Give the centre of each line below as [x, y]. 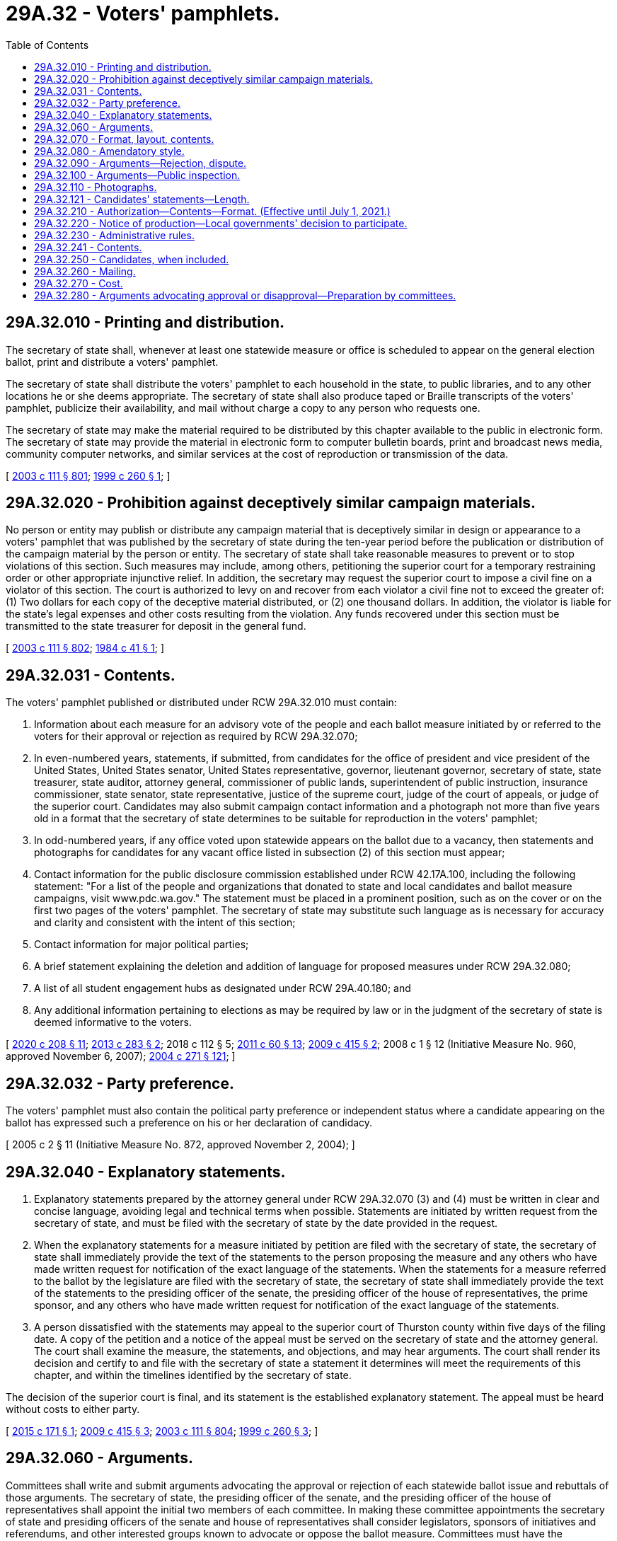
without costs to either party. [73, 1409]
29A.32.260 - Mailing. [85, 271]
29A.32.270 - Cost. [79, 283]
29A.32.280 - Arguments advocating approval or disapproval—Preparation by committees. [245, 295]
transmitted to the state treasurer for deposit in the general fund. [156, 626]
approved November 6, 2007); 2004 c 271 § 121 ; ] [121, 1056]
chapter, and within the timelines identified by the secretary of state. [193, 1375]
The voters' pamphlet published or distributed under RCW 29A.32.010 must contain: [201, 703]
